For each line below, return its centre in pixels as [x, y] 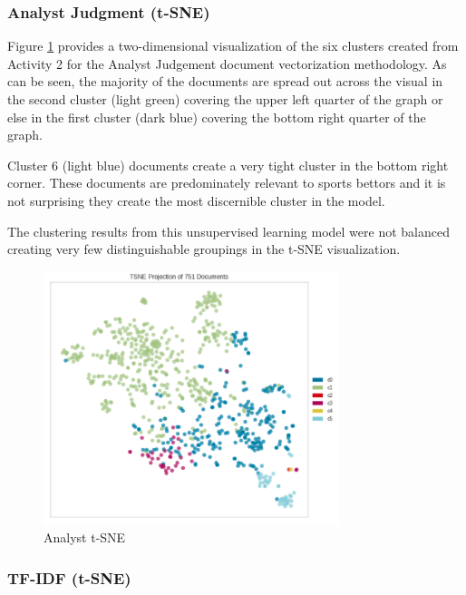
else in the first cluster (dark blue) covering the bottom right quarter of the [217, 117]
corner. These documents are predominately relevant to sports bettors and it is [227, 183]
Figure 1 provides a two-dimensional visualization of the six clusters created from [233, 46]
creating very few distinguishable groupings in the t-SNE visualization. [204, 249]
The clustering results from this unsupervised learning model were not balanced [228, 231]
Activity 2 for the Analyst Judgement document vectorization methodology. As [227, 63]
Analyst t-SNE [85, 537]
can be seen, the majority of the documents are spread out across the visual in [225, 81]
